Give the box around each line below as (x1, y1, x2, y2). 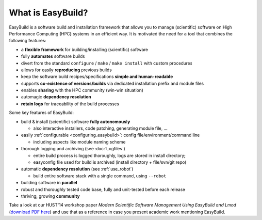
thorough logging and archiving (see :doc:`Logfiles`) (21, 146, 126, 152)
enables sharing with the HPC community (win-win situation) (21, 87, 144, 93)
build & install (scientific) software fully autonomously (21, 119, 131, 125)
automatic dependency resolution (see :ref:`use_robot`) (21, 166, 133, 172)
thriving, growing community (21, 193, 80, 199)
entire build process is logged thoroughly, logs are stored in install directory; (33, 153, 186, 158)
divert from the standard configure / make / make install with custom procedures (21, 60, 193, 66)
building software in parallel (21, 180, 78, 186)
